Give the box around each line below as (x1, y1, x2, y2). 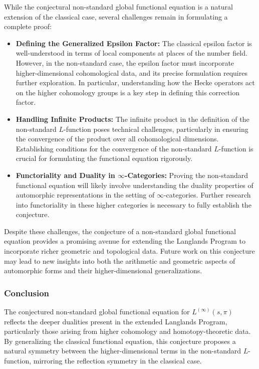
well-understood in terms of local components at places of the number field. (16, 48, 247, 58)
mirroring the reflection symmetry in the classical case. (33, 355, 202, 366)
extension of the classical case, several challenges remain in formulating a (4, 11, 228, 22)
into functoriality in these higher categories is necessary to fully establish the (16, 199, 251, 210)
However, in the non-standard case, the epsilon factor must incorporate (16, 57, 234, 68)
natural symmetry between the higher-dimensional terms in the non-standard (4, 345, 241, 356)
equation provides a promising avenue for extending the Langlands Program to (4, 236, 245, 246)
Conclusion (4, 286, 49, 299)
